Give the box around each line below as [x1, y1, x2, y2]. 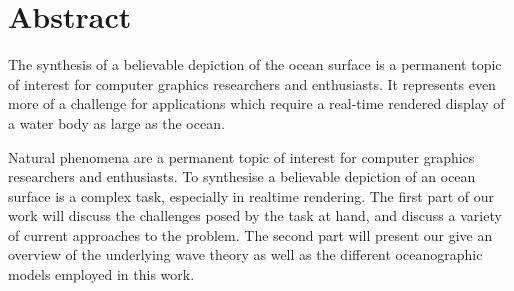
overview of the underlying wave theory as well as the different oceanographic [8, 244, 483, 265]
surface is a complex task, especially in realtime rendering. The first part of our [8, 185, 494, 206]
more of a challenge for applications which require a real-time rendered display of [8, 93, 505, 114]
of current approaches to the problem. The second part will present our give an [8, 224, 493, 245]
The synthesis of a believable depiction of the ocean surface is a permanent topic [8, 54, 502, 75]
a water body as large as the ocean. [8, 112, 225, 133]
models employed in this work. [8, 264, 195, 285]
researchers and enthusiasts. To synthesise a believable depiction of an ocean [8, 166, 476, 187]
